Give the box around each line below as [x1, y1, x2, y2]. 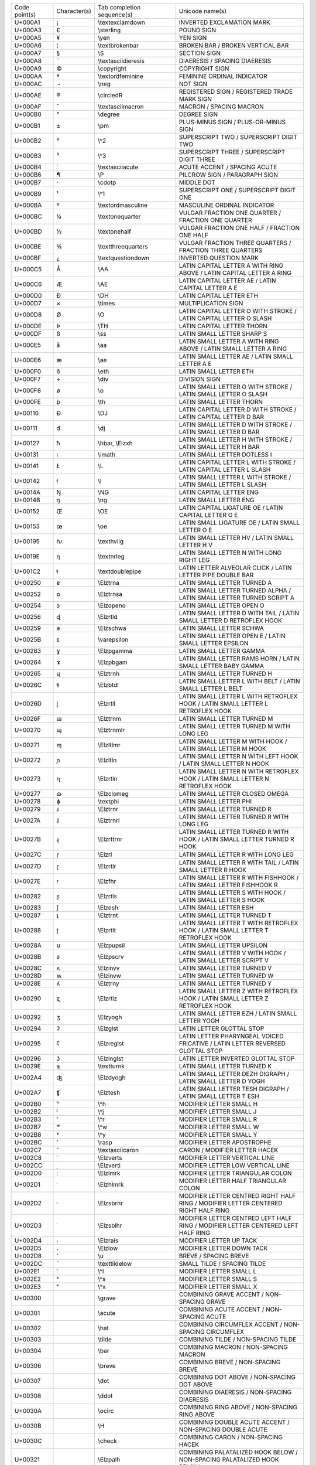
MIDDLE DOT [178, 179, 216, 186]
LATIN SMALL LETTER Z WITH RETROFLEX [178, 987, 298, 995]
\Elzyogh [97, 1013, 122, 1021]
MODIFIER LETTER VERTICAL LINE [178, 1154, 275, 1161]
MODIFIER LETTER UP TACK [178, 1236, 257, 1245]
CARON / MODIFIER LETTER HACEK [178, 1146, 279, 1154]
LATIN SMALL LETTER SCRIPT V [178, 956, 269, 964]
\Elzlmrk [97, 1169, 121, 1177]
